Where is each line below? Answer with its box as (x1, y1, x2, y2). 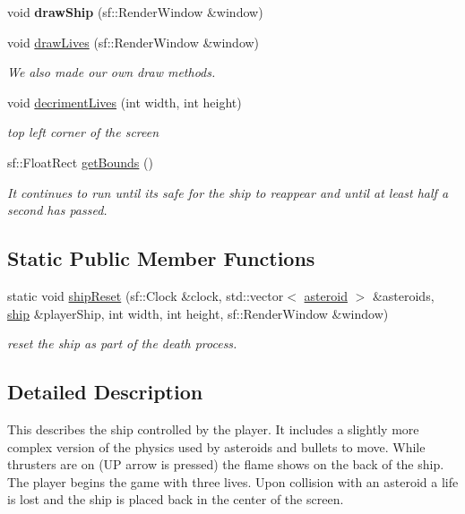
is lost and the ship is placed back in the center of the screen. (7, 490, 344, 509)
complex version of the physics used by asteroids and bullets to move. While (7, 437, 426, 456)
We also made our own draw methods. (7, 63, 216, 81)
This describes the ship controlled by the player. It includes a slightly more (7, 419, 419, 438)
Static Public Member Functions (7, 244, 315, 272)
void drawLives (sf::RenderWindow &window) (7, 32, 260, 51)
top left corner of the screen (7, 123, 159, 141)
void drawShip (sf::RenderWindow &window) (7, 3, 263, 21)
